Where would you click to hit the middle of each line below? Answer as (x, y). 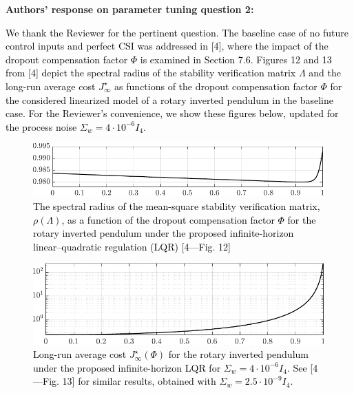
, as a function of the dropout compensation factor (168, 219)
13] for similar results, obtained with (139, 381)
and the (325, 73)
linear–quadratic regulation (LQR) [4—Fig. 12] (132, 246)
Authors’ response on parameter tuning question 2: (130, 9)
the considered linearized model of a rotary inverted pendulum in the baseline (169, 99)
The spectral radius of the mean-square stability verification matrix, (177, 206)
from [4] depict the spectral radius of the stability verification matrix (151, 73)
